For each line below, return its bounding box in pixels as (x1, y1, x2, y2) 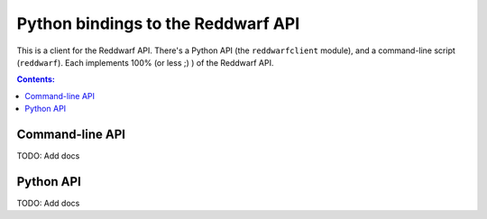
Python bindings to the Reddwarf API (16, 14, 300, 33)
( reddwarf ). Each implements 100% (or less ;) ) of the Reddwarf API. (16, 57, 274, 68)
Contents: (16, 74, 56, 85)
